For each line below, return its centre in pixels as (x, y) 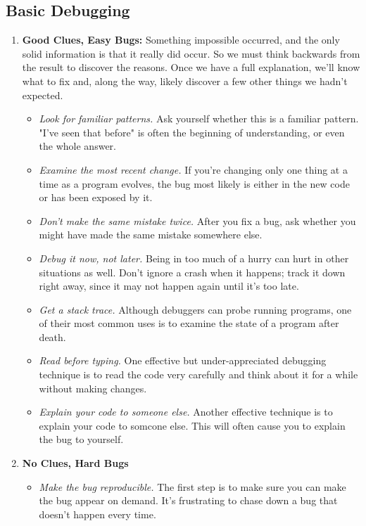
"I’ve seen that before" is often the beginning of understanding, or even (192, 132)
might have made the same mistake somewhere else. (151, 235)
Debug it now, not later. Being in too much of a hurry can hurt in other (194, 258)
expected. (43, 95)
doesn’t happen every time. (97, 514)
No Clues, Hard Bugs (75, 463)
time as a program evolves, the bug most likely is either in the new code (194, 183)
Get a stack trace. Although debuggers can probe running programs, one (195, 309)
